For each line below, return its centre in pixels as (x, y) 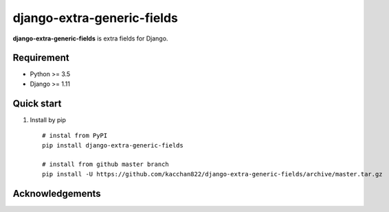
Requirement (41, 58)
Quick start (37, 103)
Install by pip (48, 119)
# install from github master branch (106, 164)
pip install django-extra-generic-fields (113, 145)
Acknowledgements (57, 193)
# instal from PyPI (75, 136)
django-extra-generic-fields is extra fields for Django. (90, 38)
